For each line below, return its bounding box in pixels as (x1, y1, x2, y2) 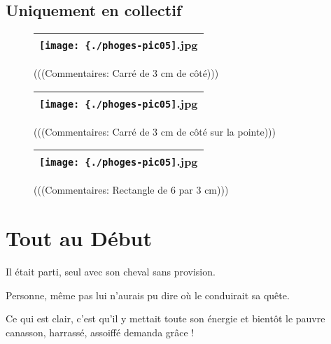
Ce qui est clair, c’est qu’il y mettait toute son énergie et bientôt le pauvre (6, 311, 325, 326)
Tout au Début (6, 224, 152, 252)
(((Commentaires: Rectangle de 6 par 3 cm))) (34, 182, 229, 197)
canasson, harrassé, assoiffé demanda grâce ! (6, 324, 195, 339)
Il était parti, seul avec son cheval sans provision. (6, 264, 216, 279)
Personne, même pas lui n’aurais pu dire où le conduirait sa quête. (6, 287, 290, 302)
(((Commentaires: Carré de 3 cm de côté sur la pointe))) (34, 124, 276, 138)
